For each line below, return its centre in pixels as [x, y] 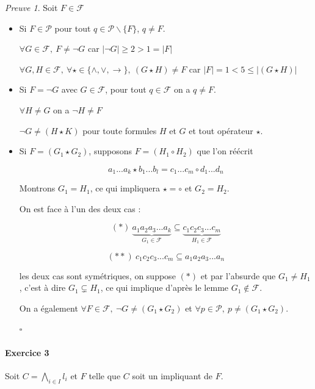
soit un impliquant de [172, 375]
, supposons [110, 151]
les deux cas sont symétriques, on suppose [97, 275]
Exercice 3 [27, 352]
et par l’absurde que [238, 275]
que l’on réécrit [225, 151]
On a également [49, 308]
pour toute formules [120, 130]
